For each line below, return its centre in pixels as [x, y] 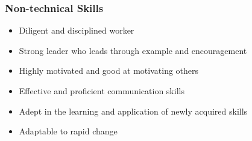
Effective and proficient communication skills [102, 91]
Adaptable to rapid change [68, 131]
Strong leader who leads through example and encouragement [133, 50]
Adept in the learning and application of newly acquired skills [133, 111]
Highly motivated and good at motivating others [109, 70]
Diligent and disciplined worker [77, 30]
